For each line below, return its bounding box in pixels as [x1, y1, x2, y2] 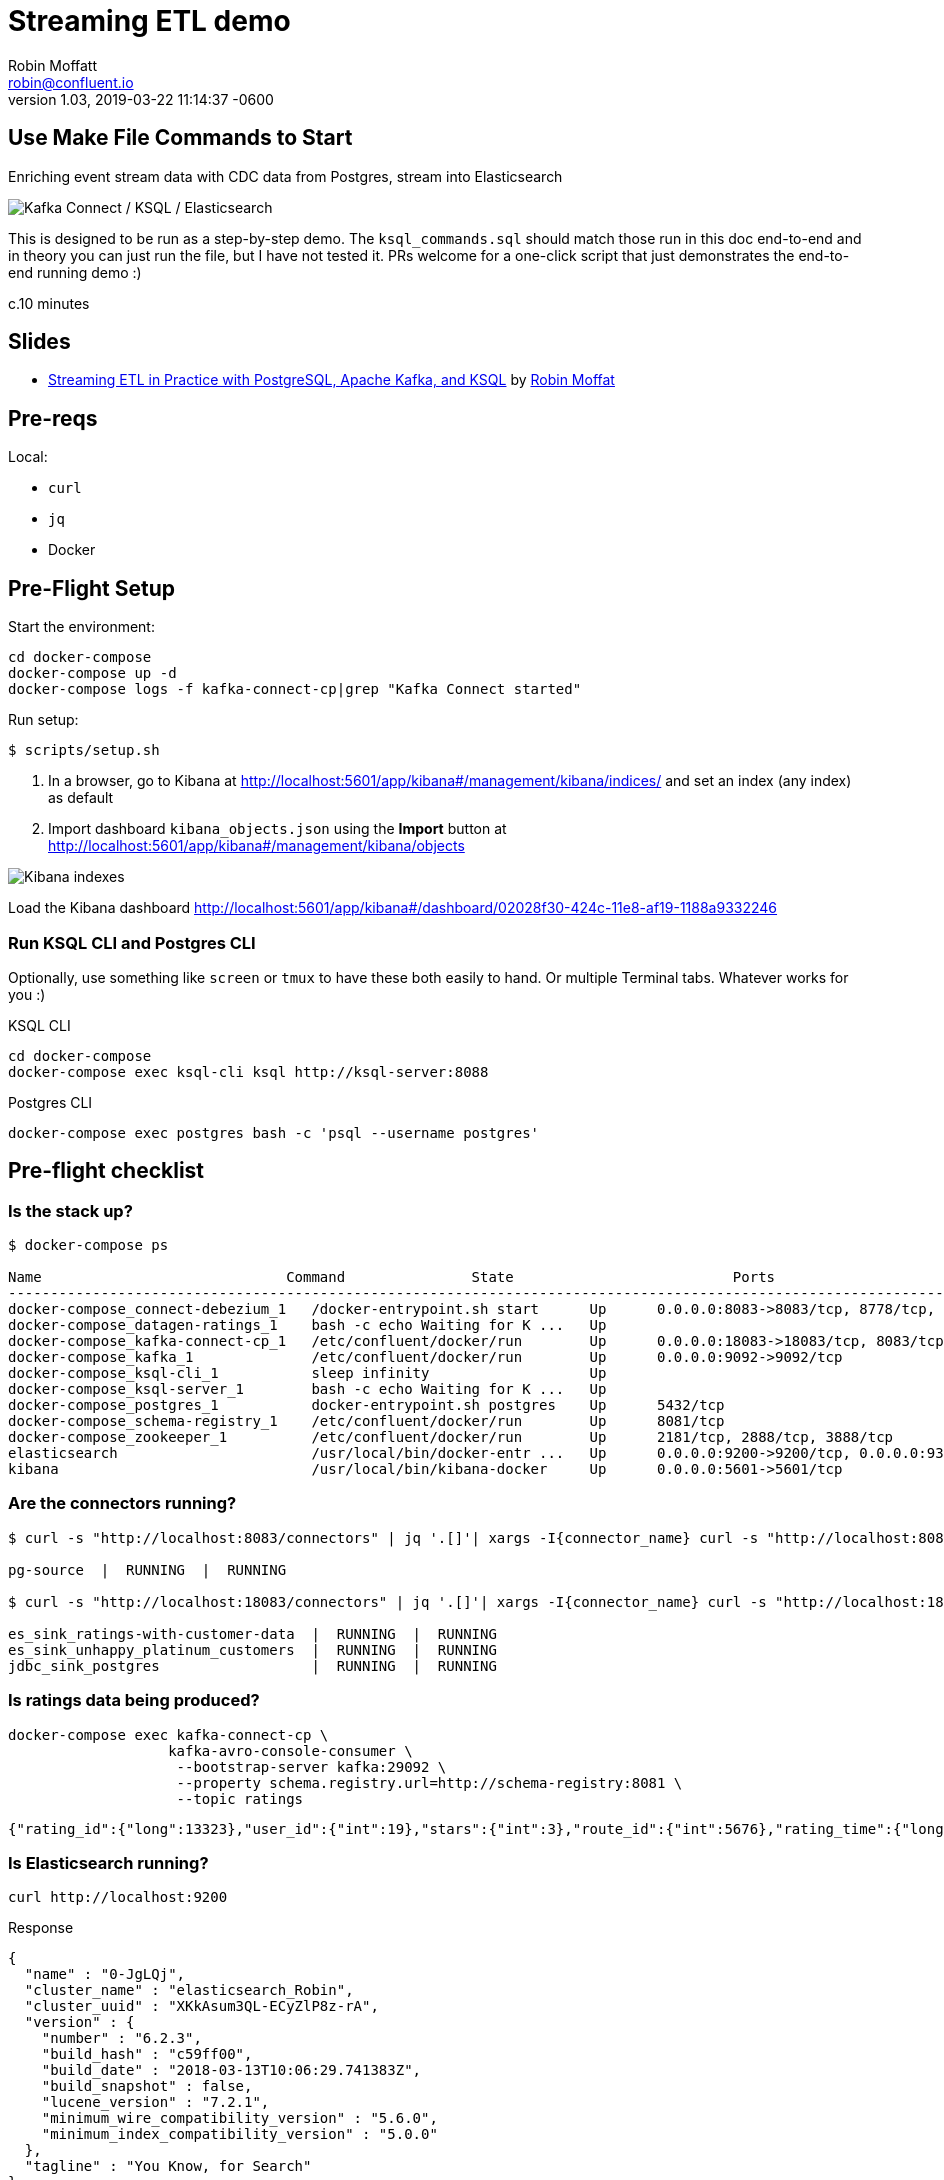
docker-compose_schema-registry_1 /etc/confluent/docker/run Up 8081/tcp [8, 1413, 725, 1430]
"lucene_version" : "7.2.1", [41, 2094, 270, 2111]
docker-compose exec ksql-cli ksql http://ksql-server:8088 [8, 1063, 489, 1080]
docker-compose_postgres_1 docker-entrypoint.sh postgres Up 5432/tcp [8, 1397, 725, 1414]
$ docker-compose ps [8, 1237, 169, 1254]
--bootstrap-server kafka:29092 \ [176, 1758, 447, 1775]
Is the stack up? [8, 1200, 133, 1221]
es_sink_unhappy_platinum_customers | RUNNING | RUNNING [8, 1641, 497, 1658]
